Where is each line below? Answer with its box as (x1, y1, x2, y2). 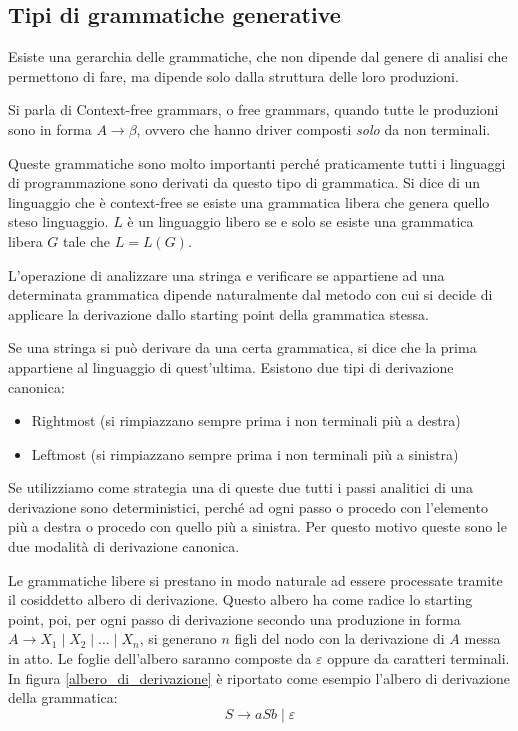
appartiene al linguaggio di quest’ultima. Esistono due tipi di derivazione (8, 356, 454, 377)
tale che (63, 230, 111, 251)
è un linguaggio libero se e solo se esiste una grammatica (127, 211, 474, 232)
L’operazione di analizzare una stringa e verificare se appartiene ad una (8, 264, 445, 285)
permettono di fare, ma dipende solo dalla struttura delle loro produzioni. (8, 65, 459, 86)
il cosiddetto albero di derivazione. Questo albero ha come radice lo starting (8, 589, 473, 610)
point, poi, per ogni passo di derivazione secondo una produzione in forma (8, 608, 461, 629)
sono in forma (8, 118, 92, 139)
